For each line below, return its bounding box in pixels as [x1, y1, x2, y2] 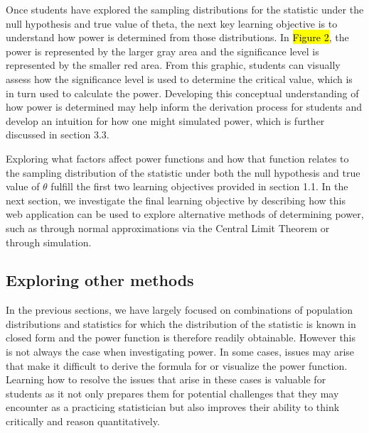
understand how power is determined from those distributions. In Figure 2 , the [6, 30, 349, 45]
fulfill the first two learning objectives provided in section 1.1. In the [50, 179, 348, 194]
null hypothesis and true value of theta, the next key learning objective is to [6, 16, 338, 31]
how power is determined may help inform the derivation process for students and [6, 99, 363, 114]
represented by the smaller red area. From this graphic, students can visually [6, 57, 341, 72]
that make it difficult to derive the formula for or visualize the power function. [6, 358, 348, 373]
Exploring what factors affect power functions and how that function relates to [6, 150, 349, 165]
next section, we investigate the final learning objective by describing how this [6, 192, 346, 207]
